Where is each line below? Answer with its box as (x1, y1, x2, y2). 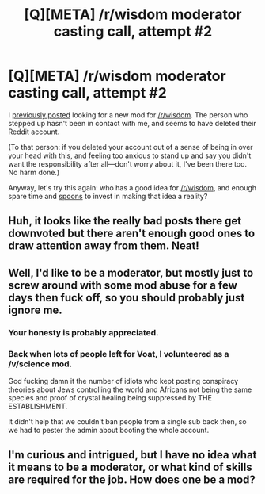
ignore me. (8, 303, 63, 316)
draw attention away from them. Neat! (8, 239, 199, 253)
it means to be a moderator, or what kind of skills (8, 461, 252, 474)
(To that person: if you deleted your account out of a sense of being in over (8, 142, 253, 151)
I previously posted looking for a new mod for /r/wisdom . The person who (8, 109, 248, 120)
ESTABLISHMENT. (8, 401, 68, 411)
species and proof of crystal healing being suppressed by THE (8, 393, 212, 402)
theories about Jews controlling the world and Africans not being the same (8, 385, 252, 394)
